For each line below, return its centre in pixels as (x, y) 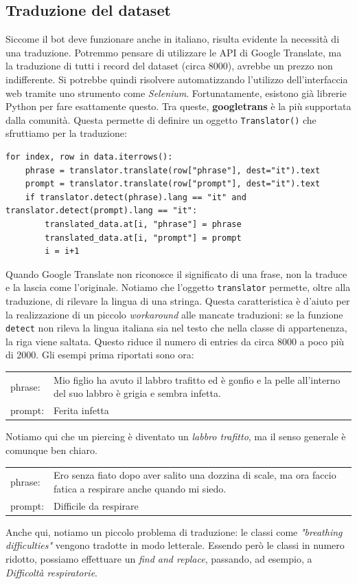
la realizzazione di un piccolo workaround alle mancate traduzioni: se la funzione (174, 314)
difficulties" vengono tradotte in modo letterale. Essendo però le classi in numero (175, 545)
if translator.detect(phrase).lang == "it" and (136, 197)
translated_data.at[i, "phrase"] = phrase (143, 224)
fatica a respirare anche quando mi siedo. (140, 488)
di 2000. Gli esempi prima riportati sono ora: (100, 355)
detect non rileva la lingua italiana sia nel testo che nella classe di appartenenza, (176, 328)
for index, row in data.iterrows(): (89, 157)
